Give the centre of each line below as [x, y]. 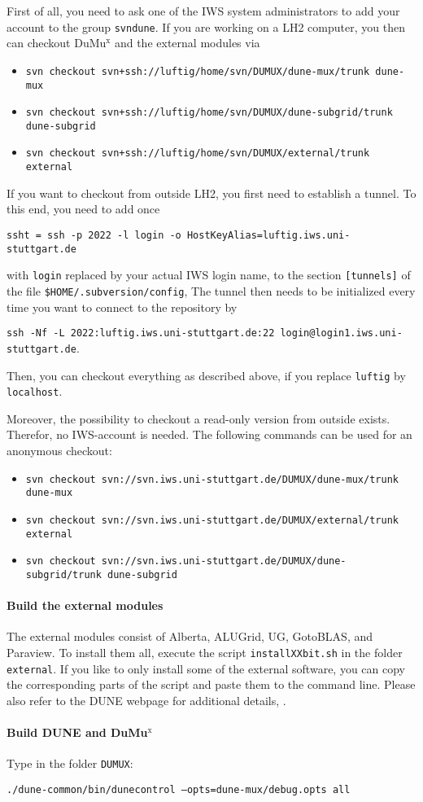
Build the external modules [85, 605]
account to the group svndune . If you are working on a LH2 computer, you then [206, 26]
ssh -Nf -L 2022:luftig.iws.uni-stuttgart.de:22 [141, 333]
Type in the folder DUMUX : [70, 763]
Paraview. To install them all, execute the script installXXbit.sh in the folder [205, 652]
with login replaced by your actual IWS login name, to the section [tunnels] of [209, 275]
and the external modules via [187, 43]
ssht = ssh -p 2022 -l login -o [94, 235]
